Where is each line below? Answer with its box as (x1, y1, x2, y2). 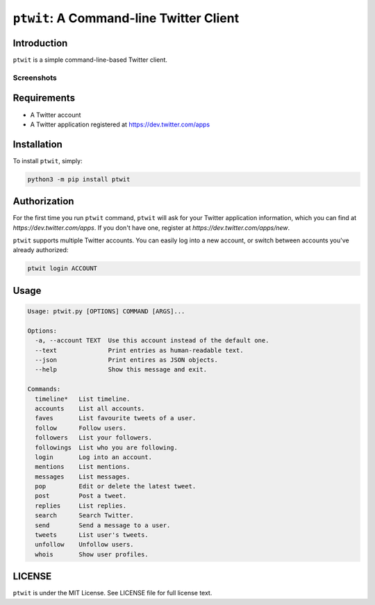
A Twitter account (30, 110, 81, 119)
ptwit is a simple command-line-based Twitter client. (12, 56, 168, 64)
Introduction (12, 37, 68, 49)
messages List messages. (35, 472, 131, 481)
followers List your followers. (35, 434, 153, 442)
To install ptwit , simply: (12, 156, 83, 165)
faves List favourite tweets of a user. (35, 414, 197, 422)
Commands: (27, 386, 61, 393)
